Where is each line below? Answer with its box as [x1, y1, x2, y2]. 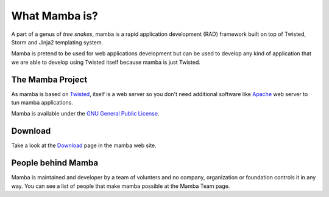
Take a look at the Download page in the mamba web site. [11, 142, 157, 149]
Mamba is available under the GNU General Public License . [11, 110, 160, 117]
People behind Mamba [11, 158, 99, 168]
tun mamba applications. [11, 99, 73, 106]
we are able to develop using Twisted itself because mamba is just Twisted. [11, 58, 201, 66]
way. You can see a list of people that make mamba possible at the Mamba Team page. [11, 182, 230, 190]
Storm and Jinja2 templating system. [11, 38, 104, 46]
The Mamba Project [11, 74, 88, 85]
